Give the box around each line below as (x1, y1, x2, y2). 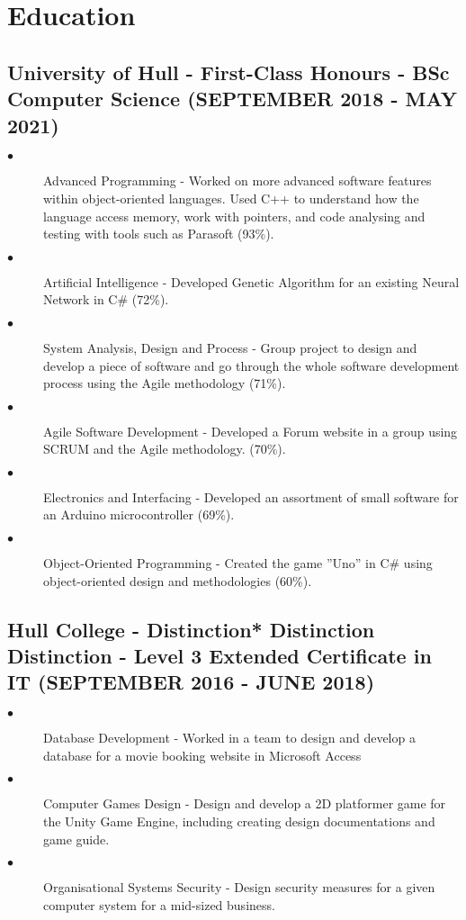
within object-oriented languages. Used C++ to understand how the (43, 188, 419, 207)
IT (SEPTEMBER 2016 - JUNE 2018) (7, 668, 375, 696)
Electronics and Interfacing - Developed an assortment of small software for (43, 487, 459, 506)
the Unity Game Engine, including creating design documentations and (43, 812, 435, 831)
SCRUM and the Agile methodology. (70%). (43, 439, 286, 458)
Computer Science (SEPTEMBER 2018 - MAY (7, 85, 457, 113)
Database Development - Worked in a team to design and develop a (43, 728, 416, 747)
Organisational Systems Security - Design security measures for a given (43, 878, 435, 897)
